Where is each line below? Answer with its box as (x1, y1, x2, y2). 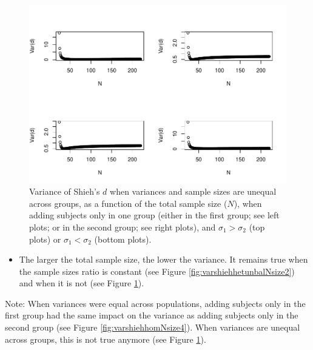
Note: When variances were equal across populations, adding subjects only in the (5, 297, 306, 309)
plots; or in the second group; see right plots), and (29, 220, 216, 233)
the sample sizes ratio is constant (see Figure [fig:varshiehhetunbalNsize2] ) (19, 264, 295, 277)
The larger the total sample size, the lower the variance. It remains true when (19, 253, 308, 266)
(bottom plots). (94, 232, 152, 245)
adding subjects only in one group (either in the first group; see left (29, 209, 280, 221)
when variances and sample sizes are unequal (110, 185, 277, 198)
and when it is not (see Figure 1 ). (19, 277, 144, 289)
